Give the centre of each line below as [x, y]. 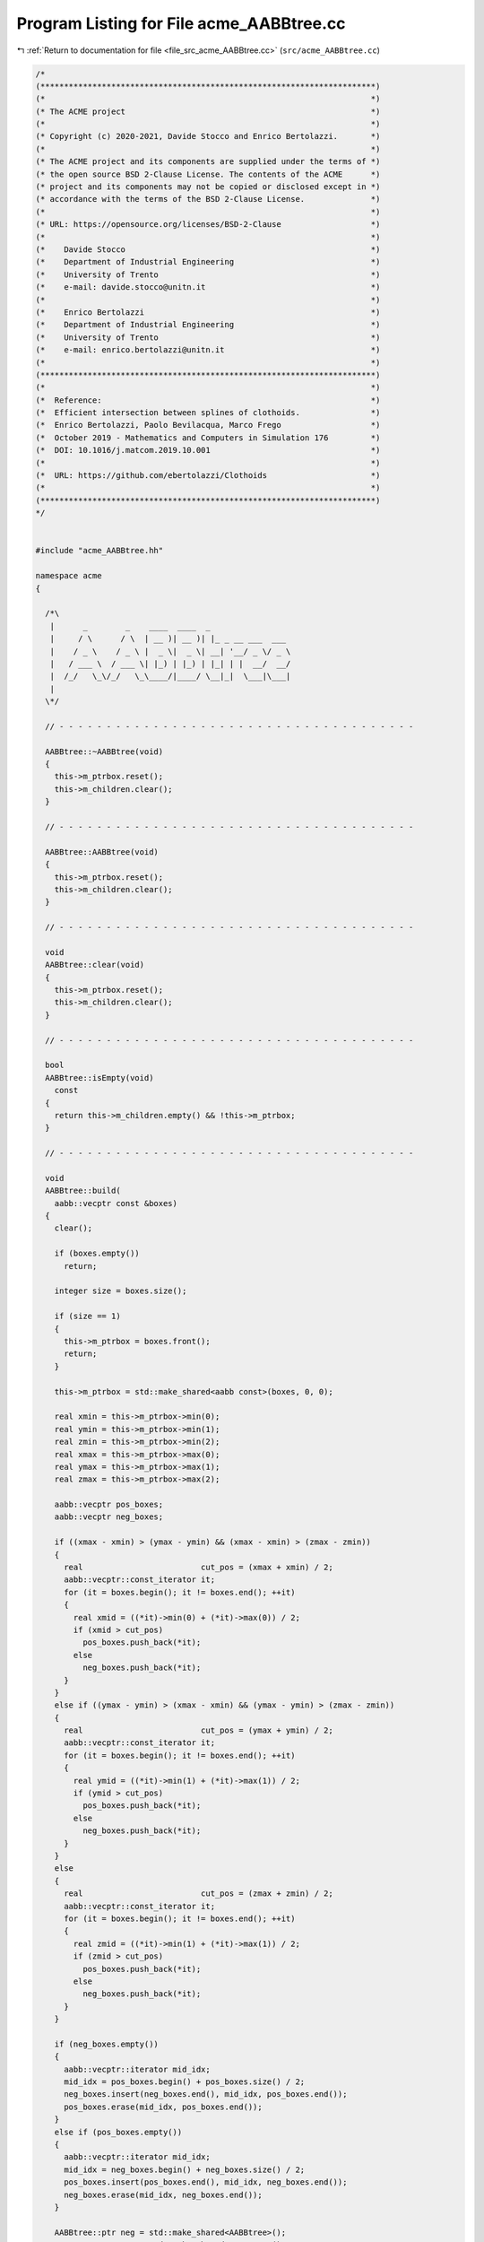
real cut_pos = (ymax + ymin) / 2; [199, 1730]
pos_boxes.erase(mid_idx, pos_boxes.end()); [164, 2107]
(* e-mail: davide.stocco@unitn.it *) [208, 287]
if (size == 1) [87, 1317]
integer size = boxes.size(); [121, 1291]
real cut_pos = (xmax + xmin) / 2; [199, 1568]
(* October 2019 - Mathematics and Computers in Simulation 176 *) [208, 438]
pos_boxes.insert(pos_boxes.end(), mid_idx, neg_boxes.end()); [206, 2182]
